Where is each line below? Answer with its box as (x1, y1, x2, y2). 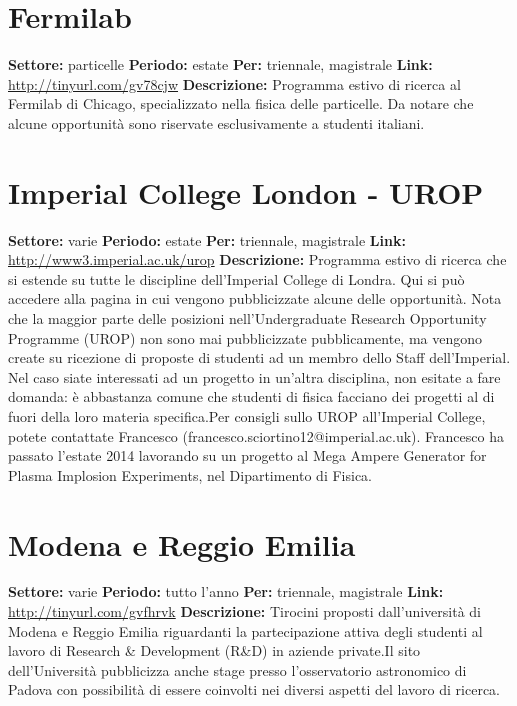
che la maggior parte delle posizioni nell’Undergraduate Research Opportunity (8, 308, 487, 328)
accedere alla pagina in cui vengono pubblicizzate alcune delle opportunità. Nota (8, 288, 502, 309)
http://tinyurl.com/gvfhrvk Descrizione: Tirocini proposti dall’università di (8, 601, 482, 622)
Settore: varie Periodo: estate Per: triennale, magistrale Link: (8, 229, 406, 250)
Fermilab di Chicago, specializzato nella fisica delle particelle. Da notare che (8, 93, 474, 114)
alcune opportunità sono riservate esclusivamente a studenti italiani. (8, 112, 425, 133)
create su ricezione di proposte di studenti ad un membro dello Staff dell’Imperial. (8, 347, 511, 368)
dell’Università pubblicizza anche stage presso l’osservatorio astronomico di (8, 659, 467, 680)
